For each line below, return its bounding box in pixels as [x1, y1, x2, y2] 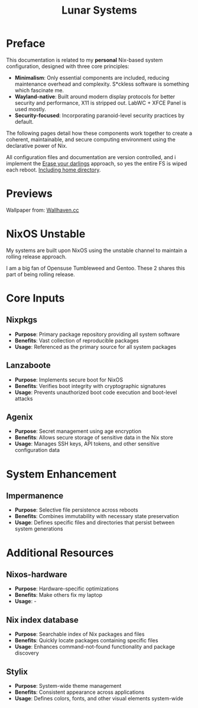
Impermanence [6, 491, 64, 501]
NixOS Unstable [6, 227, 86, 241]
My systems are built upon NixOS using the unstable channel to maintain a [6, 247, 187, 254]
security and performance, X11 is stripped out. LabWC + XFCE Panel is [14, 99, 187, 106]
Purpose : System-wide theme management [14, 683, 122, 690]
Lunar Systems [61, 4, 137, 17]
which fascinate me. [14, 86, 64, 93]
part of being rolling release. [6, 270, 75, 278]
